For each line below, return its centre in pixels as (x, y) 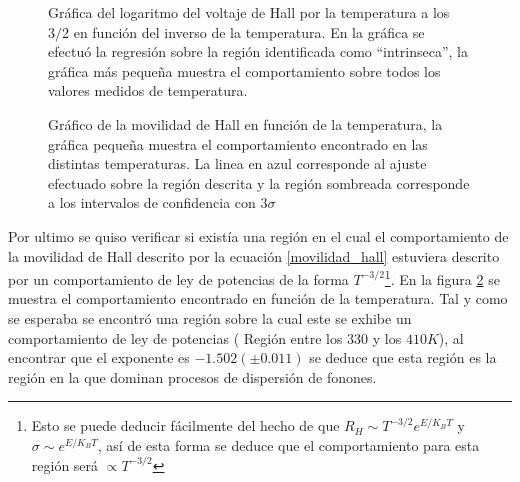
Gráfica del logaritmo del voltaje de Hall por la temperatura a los (249, 12)
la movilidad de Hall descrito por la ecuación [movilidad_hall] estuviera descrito (254, 255)
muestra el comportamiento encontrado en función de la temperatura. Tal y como (258, 298)
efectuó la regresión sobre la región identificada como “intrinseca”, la (258, 51)
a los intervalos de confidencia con (152, 202)
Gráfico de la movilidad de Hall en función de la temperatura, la (245, 123)
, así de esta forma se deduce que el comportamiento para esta (288, 444)
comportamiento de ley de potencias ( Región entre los (175, 337)
